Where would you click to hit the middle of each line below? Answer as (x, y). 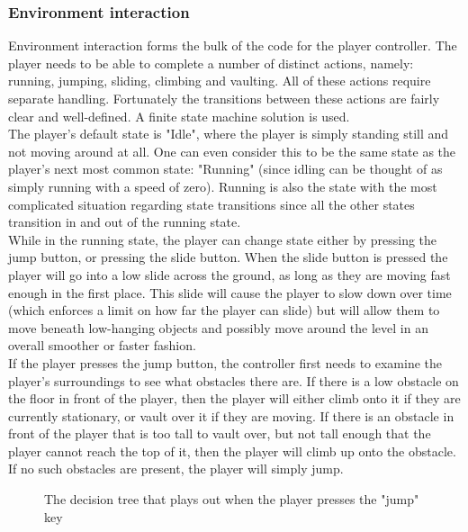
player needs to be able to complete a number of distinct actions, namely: (211, 63)
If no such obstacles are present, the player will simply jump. (176, 469)
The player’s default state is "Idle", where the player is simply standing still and (229, 134)
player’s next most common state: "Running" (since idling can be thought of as (225, 169)
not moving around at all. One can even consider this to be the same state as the (232, 151)
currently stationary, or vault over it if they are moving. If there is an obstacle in (231, 415)
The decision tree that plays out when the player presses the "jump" (232, 499)
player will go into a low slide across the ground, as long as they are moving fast (229, 274)
